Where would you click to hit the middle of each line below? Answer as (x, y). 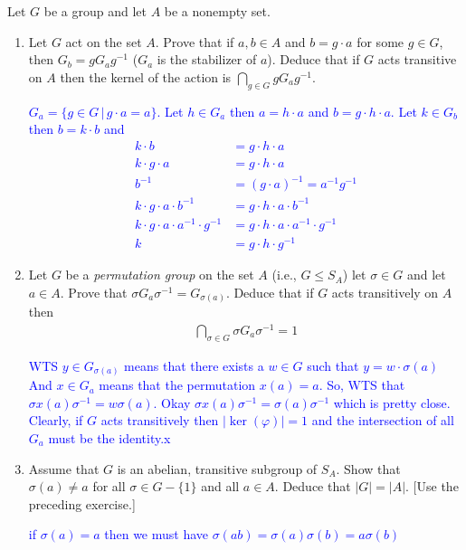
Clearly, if (56, 420)
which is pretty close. (392, 402)
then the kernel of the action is (146, 76)
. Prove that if (195, 41)
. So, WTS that (362, 385)
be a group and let (95, 11)
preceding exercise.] (82, 503)
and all (220, 486)
